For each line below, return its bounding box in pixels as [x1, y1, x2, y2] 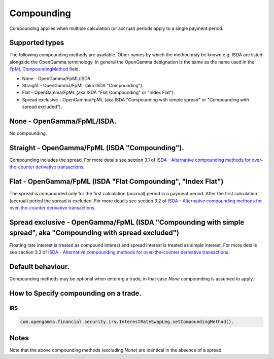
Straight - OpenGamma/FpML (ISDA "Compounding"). [9, 143, 185, 152]
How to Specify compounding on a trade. [9, 289, 142, 298]
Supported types [9, 39, 64, 47]
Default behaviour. [9, 262, 70, 271]
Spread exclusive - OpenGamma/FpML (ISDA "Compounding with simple [9, 218, 245, 227]
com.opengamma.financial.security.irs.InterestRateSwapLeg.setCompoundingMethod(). [20, 319, 234, 325]
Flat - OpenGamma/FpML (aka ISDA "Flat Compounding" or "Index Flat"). [22, 89, 175, 96]
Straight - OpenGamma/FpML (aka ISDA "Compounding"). [22, 83, 144, 89]
